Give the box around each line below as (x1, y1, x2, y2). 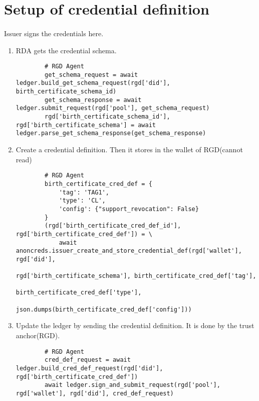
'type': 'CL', (59, 197, 106, 205)
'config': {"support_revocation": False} (59, 205, 199, 213)
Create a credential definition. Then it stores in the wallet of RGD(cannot (16, 144, 243, 155)
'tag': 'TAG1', (59, 188, 109, 196)
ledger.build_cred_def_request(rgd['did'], (16, 364, 163, 372)
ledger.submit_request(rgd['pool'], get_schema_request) (16, 105, 210, 112)
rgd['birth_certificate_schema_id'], (45, 113, 170, 121)
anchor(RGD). (16, 330, 60, 340)
